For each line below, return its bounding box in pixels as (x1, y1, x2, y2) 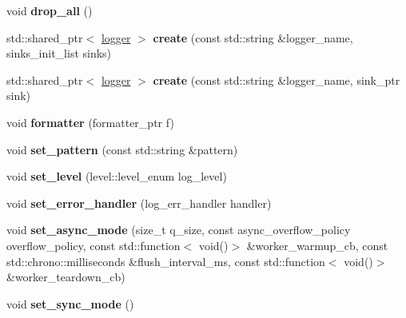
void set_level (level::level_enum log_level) (6, 168, 227, 185)
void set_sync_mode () (6, 295, 134, 312)
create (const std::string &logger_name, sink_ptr (153, 71, 400, 88)
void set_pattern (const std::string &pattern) (6, 141, 238, 157)
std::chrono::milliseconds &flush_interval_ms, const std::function (6, 252, 325, 269)
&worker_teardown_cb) (6, 268, 125, 285)
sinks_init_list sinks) (6, 45, 112, 62)
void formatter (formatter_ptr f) (6, 113, 174, 130)
